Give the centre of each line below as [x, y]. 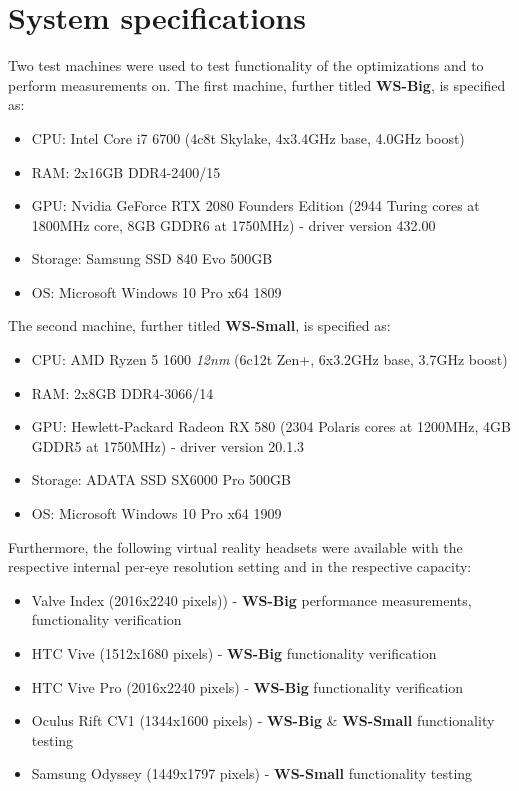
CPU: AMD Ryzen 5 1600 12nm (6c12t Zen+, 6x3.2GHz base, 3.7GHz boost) [269, 359]
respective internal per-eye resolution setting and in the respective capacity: [240, 566]
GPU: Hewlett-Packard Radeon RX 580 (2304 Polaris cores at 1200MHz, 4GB [271, 426]
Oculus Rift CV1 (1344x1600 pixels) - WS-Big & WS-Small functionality [263, 720]
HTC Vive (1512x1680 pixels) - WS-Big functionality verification [234, 653]
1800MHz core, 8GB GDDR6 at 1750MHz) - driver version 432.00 [233, 224]
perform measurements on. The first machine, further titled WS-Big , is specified [257, 84]
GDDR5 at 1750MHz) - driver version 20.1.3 [168, 445]
